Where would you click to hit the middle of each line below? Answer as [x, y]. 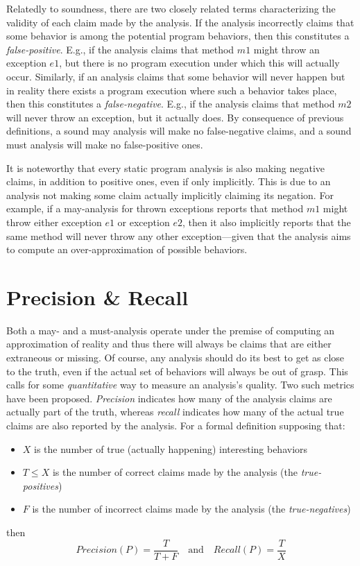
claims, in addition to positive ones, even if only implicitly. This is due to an [169, 181]
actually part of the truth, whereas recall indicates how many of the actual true [175, 412]
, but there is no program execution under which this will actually [199, 63]
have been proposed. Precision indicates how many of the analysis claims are [169, 398]
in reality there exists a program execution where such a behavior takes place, [172, 90]
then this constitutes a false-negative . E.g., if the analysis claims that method [171, 104]
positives [40, 485]
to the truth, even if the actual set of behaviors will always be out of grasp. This [177, 371]
